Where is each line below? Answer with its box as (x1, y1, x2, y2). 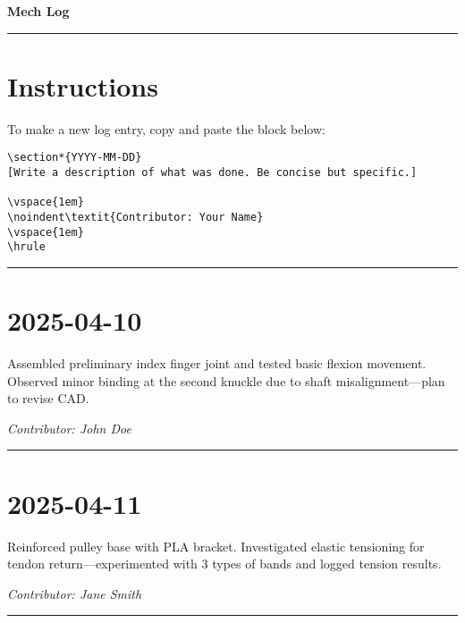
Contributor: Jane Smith (7, 584, 142, 602)
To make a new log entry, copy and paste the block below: (7, 119, 325, 138)
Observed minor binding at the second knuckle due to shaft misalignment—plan (7, 371, 445, 390)
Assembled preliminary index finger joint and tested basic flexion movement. (7, 354, 427, 373)
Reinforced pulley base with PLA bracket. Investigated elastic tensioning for (7, 536, 425, 555)
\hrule (7, 240, 46, 254)
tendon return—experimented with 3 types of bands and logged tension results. (7, 554, 442, 573)
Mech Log (7, 2, 70, 20)
